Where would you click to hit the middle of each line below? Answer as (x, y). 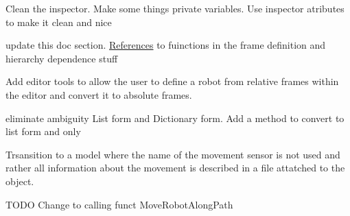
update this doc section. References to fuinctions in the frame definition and (166, 45)
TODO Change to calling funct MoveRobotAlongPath (119, 204)
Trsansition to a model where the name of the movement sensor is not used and (173, 154)
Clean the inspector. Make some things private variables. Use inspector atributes (175, 8)
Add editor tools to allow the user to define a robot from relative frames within (172, 81)
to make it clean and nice (59, 22)
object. (20, 181)
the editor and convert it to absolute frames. (99, 94)
